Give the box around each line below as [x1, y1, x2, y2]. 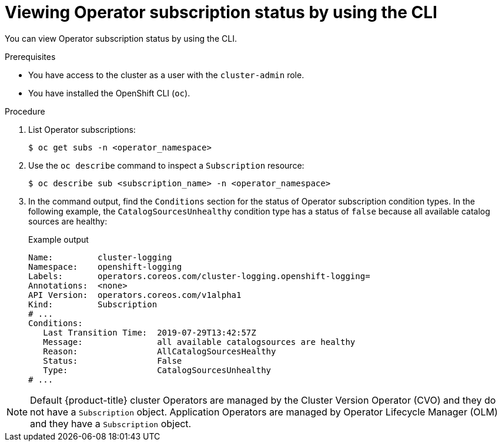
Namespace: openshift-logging [28, 261, 182, 271]
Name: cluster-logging [28, 252, 172, 262]
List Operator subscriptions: [28, 124, 136, 135]
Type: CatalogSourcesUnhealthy [43, 365, 272, 375]
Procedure [5, 106, 45, 116]
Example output [28, 234, 89, 244]
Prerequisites [5, 51, 56, 62]
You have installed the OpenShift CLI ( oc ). [28, 88, 190, 98]
